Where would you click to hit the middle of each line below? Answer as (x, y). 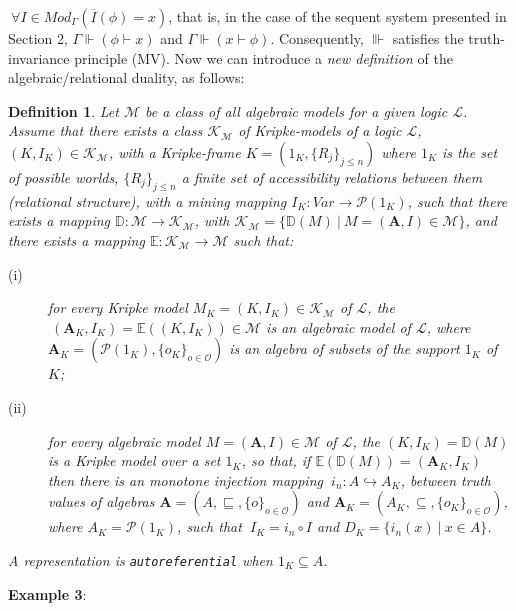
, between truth (445, 479)
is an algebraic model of (338, 326)
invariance (39, 57)
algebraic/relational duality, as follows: (126, 77)
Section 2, (38, 38)
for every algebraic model (124, 440)
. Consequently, (317, 38)
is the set (470, 151)
